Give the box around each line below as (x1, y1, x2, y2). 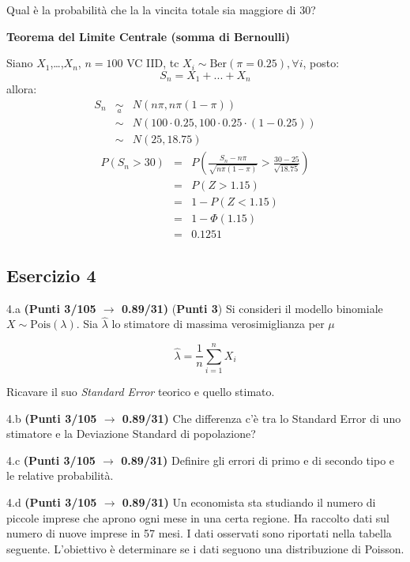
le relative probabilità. (6, 467, 114, 484)
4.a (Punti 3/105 (6, 300, 96, 316)
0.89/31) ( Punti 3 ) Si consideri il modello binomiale (122, 300, 383, 316)
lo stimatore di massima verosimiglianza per (111, 315, 325, 332)
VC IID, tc (126, 55, 179, 71)
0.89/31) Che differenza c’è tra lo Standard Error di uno (122, 409, 401, 426)
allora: (6, 81, 37, 97)
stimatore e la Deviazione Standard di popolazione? (6, 425, 256, 442)
